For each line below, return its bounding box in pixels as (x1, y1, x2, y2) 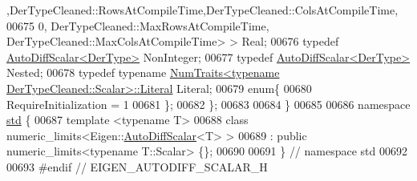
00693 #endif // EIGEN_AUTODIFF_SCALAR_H (6, 158, 268, 175)
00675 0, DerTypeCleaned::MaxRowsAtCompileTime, (6, 17, 269, 34)
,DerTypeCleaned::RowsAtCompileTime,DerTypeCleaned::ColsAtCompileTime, (6, 2, 399, 18)
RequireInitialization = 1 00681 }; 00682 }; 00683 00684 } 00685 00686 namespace (6, 95, 411, 112)
